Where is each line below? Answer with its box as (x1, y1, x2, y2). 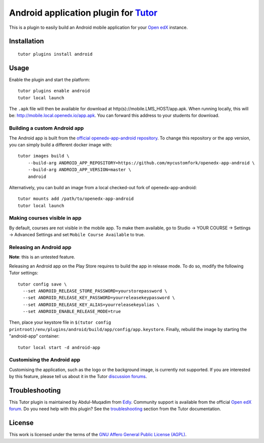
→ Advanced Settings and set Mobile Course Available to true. (9, 232, 145, 238)
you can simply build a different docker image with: (9, 142, 112, 148)
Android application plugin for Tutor (9, 7, 157, 18)
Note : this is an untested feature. (9, 254, 75, 260)
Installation (9, 37, 44, 45)
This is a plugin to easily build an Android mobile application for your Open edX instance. (9, 24, 188, 30)
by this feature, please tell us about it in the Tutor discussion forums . (9, 374, 147, 379)
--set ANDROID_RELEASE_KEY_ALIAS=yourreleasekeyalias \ (22, 302, 160, 308)
